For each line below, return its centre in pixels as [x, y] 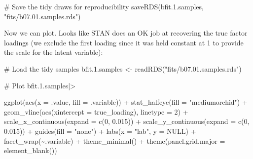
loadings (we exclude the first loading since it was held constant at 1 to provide [124, 42]
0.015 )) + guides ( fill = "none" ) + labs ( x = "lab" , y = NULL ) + [100, 131]
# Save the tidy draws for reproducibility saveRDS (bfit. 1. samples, [104, 6]
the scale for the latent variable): [54, 52]
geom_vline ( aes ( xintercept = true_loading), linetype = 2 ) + [96, 111]
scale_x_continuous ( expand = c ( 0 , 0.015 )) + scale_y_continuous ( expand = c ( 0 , [127, 121]
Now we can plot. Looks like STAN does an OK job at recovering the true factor [126, 33]
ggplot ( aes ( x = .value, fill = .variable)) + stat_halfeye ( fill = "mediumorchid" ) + [126, 102]
